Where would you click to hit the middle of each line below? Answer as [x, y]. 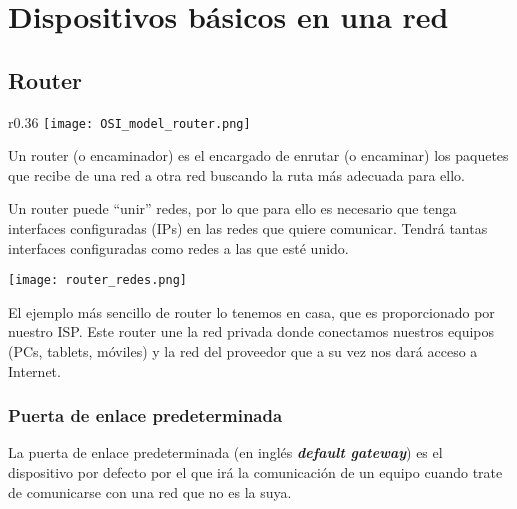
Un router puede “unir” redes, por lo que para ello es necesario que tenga [232, 208]
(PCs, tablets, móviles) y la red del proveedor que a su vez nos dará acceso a [243, 351]
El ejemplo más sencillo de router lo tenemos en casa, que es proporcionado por [251, 311]
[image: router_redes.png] [97, 280]
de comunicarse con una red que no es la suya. [150, 491]
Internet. [34, 370]
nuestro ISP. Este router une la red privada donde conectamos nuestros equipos [251, 331]
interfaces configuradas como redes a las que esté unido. [178, 247]
